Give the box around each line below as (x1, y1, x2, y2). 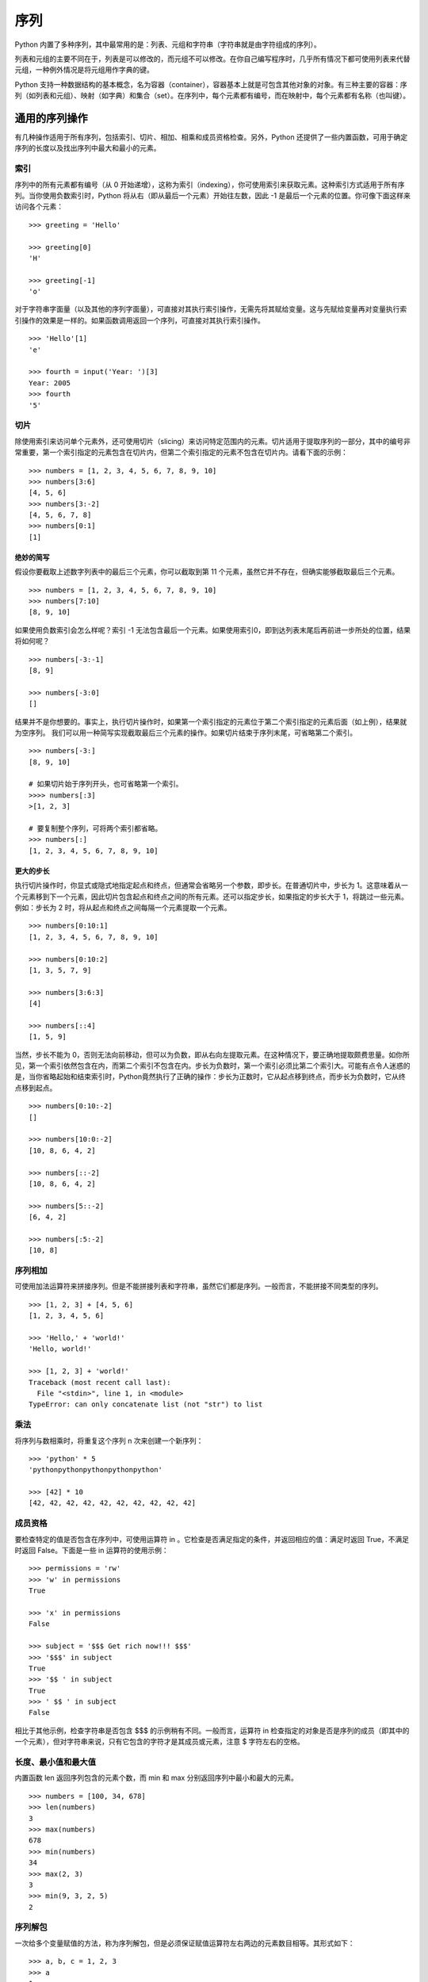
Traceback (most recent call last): (29, 1378, 171, 1387)
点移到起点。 (14, 1083, 57, 1092)
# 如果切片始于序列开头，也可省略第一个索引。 (29, 779, 183, 789)
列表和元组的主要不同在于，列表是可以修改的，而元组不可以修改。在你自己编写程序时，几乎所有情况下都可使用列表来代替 (14, 54, 411, 63)
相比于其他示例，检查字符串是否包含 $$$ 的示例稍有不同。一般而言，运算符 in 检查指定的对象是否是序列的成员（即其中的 (14, 1725, 410, 1735)
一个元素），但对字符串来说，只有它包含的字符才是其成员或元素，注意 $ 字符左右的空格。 (14, 1737, 304, 1747)
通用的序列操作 (14, 111, 88, 124)
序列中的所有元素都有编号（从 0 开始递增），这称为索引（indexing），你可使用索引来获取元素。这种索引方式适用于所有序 (14, 179, 405, 189)
